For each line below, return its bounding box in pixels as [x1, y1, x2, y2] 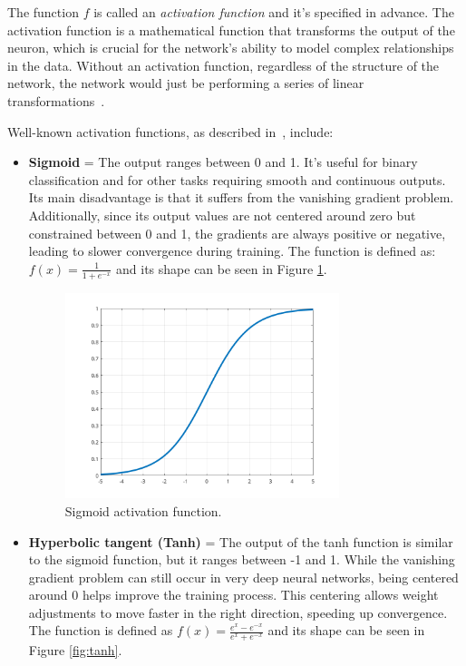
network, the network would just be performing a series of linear [7, 73, 364, 93]
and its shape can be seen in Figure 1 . [116, 259, 327, 278]
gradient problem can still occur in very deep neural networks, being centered [28, 567, 459, 586]
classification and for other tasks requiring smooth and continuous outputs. [28, 170, 446, 189]
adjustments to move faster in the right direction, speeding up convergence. [28, 602, 448, 622]
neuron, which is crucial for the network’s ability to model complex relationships [7, 38, 454, 57]
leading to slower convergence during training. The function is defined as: [28, 241, 436, 260]
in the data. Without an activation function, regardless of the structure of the [7, 55, 440, 74]
